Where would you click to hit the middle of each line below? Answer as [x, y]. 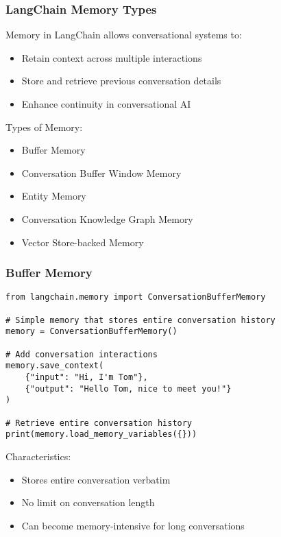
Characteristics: [38, 456]
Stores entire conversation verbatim [96, 479]
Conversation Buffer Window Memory [101, 172]
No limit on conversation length [88, 502]
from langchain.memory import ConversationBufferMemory [136, 297]
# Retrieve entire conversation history [99, 423]
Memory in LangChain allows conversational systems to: [124, 35]
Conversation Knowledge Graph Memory [107, 218]
